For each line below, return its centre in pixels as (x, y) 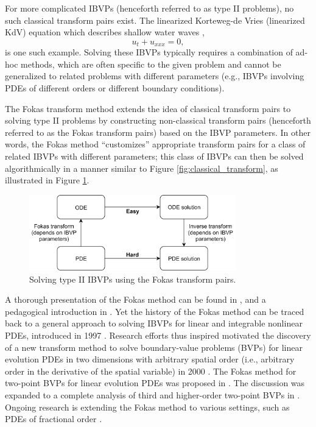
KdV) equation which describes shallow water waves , (105, 32)
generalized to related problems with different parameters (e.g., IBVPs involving (155, 76)
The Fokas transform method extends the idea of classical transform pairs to (148, 108)
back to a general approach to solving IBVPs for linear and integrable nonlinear (154, 323)
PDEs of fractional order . (54, 419)
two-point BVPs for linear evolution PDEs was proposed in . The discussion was (155, 383)
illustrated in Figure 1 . (47, 180)
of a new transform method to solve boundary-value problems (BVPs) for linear (154, 347)
